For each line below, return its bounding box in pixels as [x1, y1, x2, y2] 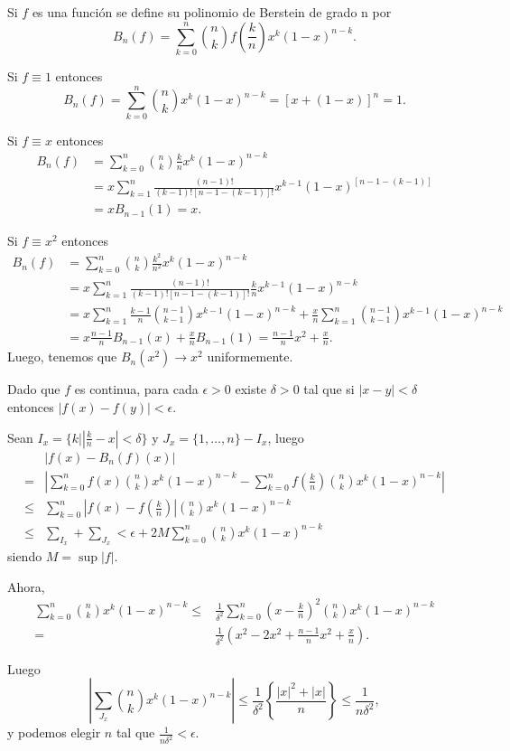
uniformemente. [207, 347, 293, 366]
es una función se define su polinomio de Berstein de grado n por [32, 3, 392, 21]
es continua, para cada [74, 380, 199, 399]
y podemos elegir [7, 723, 101, 742]
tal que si [303, 380, 355, 399]
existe [235, 380, 267, 399]
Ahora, [7, 577, 45, 596]
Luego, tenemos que [7, 347, 117, 366]
